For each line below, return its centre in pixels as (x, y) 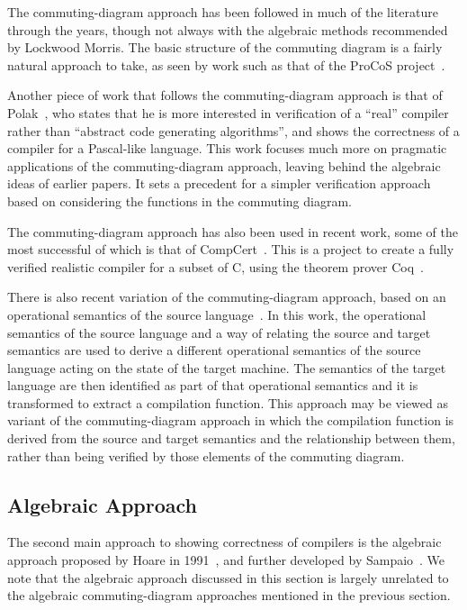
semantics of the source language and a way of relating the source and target (219, 332)
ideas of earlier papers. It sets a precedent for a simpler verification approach (219, 183)
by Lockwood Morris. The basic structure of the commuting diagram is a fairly (225, 47)
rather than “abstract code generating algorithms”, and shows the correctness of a (233, 130)
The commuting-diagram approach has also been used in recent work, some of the (233, 231)
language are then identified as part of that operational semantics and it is (213, 385)
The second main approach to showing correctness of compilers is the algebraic (225, 542)
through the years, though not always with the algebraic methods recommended (228, 29)
